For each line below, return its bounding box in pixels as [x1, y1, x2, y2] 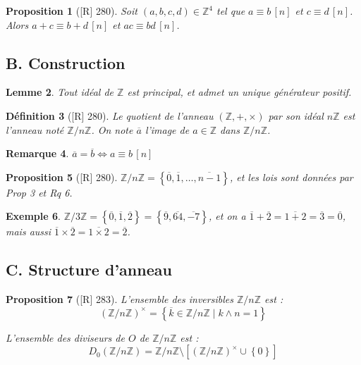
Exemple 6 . [6, 209, 61, 223]
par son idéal [268, 108, 324, 123]
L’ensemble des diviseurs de [6, 330, 125, 345]
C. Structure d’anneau [6, 259, 172, 280]
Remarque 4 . [6, 146, 69, 161]
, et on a [208, 209, 246, 223]
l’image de [145, 122, 190, 137]
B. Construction [6, 51, 126, 73]
